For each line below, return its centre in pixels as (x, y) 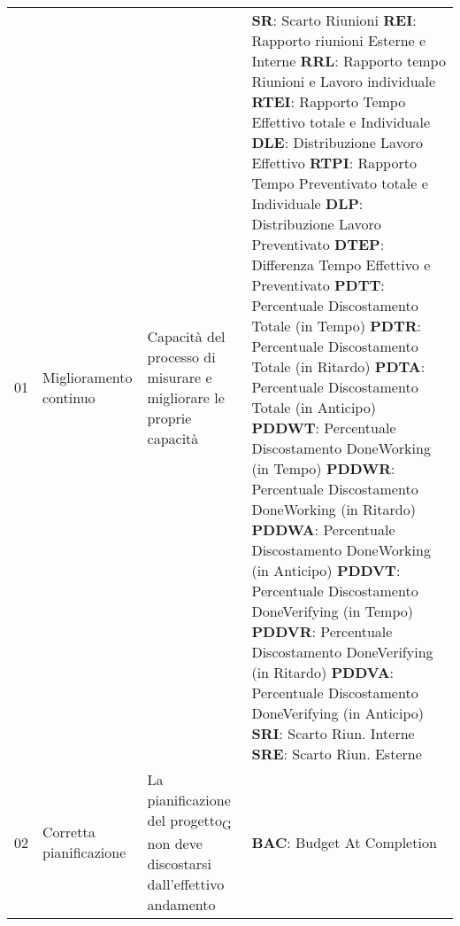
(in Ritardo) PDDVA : (323, 672)
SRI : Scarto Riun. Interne (333, 733)
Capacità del (186, 336)
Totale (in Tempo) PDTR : (336, 326)
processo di (181, 356)
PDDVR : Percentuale (322, 631)
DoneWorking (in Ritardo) (333, 509)
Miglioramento (88, 377)
